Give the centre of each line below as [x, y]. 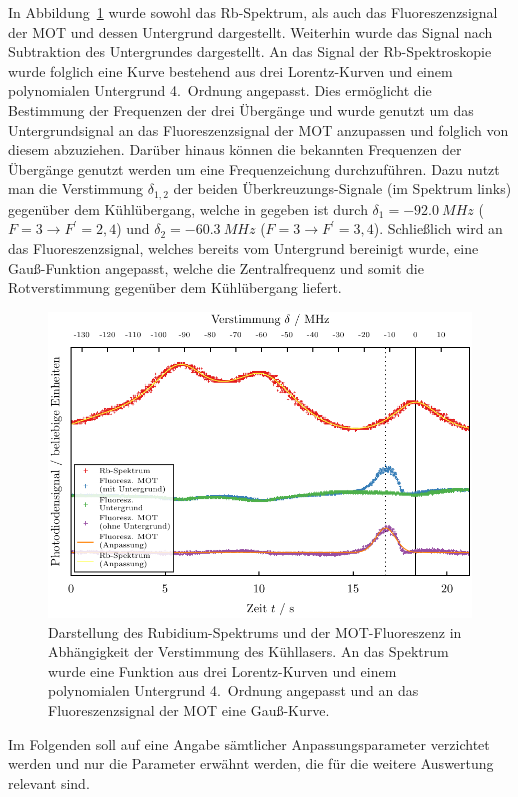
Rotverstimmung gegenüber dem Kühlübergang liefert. [175, 287]
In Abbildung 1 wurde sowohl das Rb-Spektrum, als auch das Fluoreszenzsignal [253, 12]
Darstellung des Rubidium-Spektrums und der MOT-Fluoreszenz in [255, 631]
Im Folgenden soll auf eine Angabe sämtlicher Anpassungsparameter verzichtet [249, 743]
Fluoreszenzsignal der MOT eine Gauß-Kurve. [189, 709]
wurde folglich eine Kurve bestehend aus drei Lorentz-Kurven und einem [230, 70]
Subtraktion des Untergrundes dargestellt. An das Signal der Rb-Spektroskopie [250, 51]
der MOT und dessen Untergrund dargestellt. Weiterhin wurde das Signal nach [250, 31]
